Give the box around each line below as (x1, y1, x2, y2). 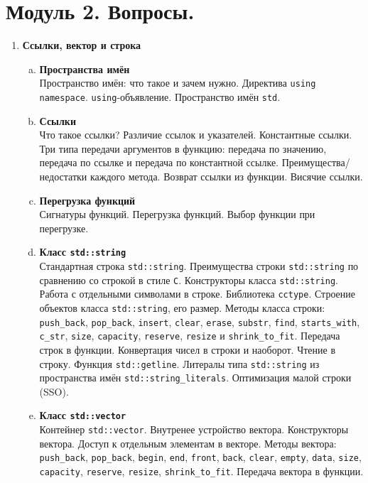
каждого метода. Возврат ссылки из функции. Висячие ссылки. (90, 169, 363, 183)
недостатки (39, 169, 87, 183)
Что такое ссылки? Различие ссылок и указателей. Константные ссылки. (39, 127, 352, 142)
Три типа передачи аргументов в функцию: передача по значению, (39, 141, 327, 156)
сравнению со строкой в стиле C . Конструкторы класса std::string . (39, 272, 338, 287)
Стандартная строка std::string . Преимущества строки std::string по (39, 259, 359, 273)
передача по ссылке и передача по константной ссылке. (39, 155, 278, 170)
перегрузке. (39, 220, 89, 235)
